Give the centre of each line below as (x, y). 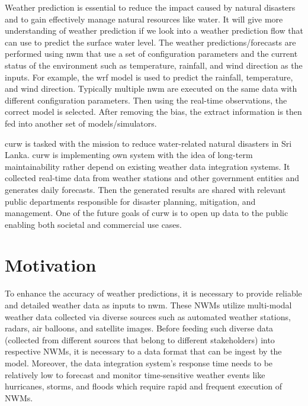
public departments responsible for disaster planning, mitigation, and (130, 201)
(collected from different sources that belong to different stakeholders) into (140, 339)
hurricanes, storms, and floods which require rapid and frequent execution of (144, 386)
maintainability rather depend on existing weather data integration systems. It (147, 166)
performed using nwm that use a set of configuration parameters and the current (151, 54)
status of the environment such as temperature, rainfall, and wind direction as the (154, 65)
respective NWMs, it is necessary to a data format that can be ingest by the (143, 351)
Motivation (51, 265)
